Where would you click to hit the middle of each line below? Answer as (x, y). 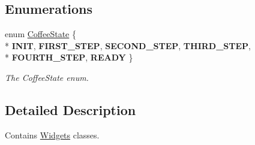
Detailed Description (70, 109)
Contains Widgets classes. (52, 135)
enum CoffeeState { (40, 34)
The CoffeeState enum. (47, 77)
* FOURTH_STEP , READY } (69, 57)
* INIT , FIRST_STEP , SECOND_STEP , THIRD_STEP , (128, 45)
